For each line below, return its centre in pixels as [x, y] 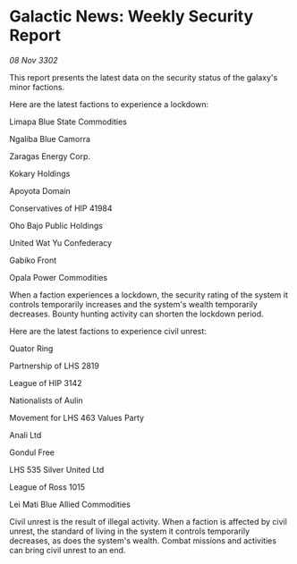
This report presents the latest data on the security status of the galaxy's [144, 77]
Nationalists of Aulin [46, 400]
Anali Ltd [25, 434]
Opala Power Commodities [59, 277]
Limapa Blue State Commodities [68, 122]
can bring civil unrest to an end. [68, 550]
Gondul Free [32, 452]
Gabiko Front [33, 260]
